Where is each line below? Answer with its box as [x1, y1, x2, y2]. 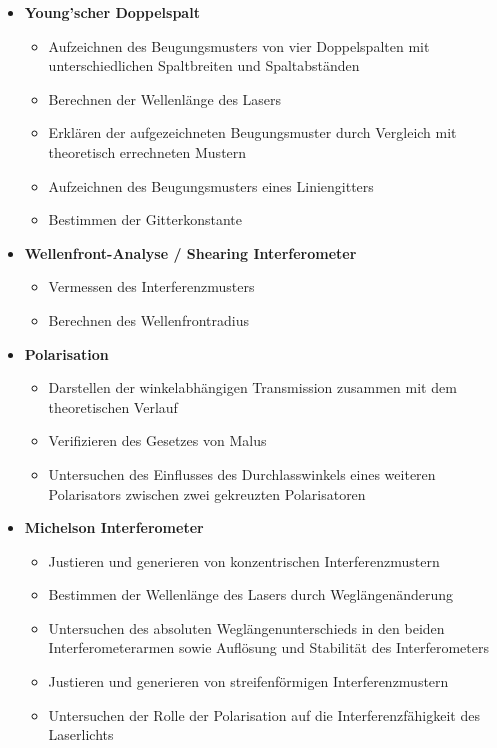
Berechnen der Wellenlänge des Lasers [48, 88, 282, 109]
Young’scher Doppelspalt [24, 2, 200, 22]
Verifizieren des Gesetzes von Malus [48, 430, 267, 451]
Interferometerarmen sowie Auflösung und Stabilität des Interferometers [48, 637, 490, 658]
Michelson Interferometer [24, 517, 204, 538]
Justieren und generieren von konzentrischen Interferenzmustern [48, 550, 440, 571]
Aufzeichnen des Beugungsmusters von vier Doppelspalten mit [48, 35, 430, 56]
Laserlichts [48, 724, 114, 745]
